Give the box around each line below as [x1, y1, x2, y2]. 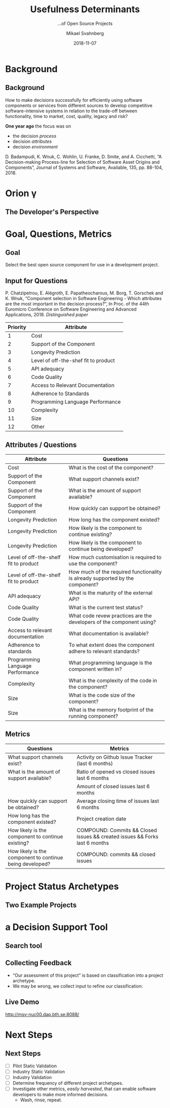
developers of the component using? [68, 618, 156, 625]
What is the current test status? [68, 604, 143, 611]
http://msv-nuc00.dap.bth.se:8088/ [5, 1011, 79, 1017]
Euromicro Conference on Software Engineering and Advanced [5, 306, 137, 312]
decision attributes [12, 138, 52, 144]
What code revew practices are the [68, 612, 152, 619]
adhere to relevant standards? [68, 647, 140, 654]
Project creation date [76, 815, 126, 822]
